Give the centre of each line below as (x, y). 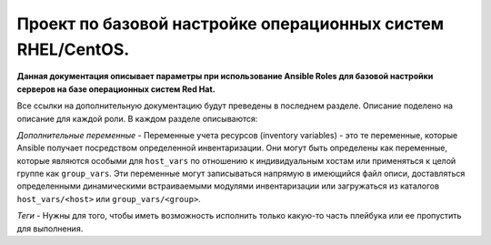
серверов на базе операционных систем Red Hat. (116, 89)
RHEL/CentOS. (73, 49)
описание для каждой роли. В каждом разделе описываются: (137, 118)
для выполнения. (50, 229)
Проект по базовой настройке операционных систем (230, 24)
